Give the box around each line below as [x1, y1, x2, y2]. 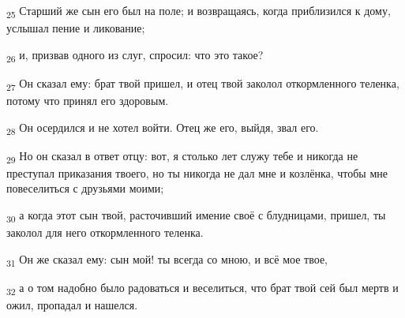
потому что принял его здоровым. [6, 92, 169, 108]
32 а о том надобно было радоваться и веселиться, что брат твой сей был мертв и [6, 279, 399, 297]
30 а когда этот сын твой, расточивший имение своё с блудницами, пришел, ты [6, 207, 386, 225]
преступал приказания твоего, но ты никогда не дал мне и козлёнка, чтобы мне [6, 164, 388, 181]
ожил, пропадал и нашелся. [6, 296, 138, 312]
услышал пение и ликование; [6, 20, 145, 36]
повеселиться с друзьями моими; [6, 180, 164, 196]
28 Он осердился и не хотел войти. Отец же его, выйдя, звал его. [6, 118, 319, 137]
